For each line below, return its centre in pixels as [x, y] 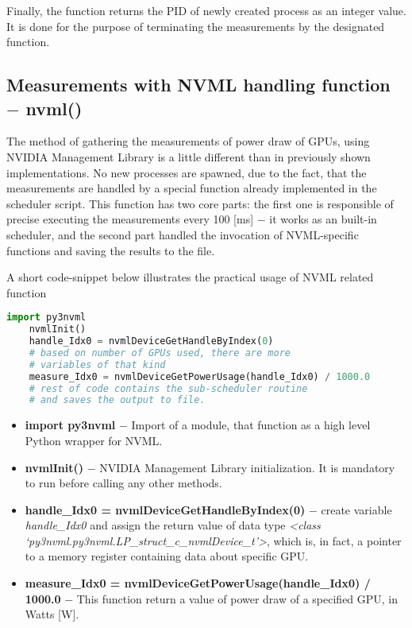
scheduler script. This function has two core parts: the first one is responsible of [200, 203]
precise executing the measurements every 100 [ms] [130, 219]
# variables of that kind [97, 364]
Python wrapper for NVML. [94, 440]
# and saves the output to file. [117, 400]
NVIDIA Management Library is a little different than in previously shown [189, 156]
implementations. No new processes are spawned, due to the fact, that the [187, 172]
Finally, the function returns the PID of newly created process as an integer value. [206, 10]
